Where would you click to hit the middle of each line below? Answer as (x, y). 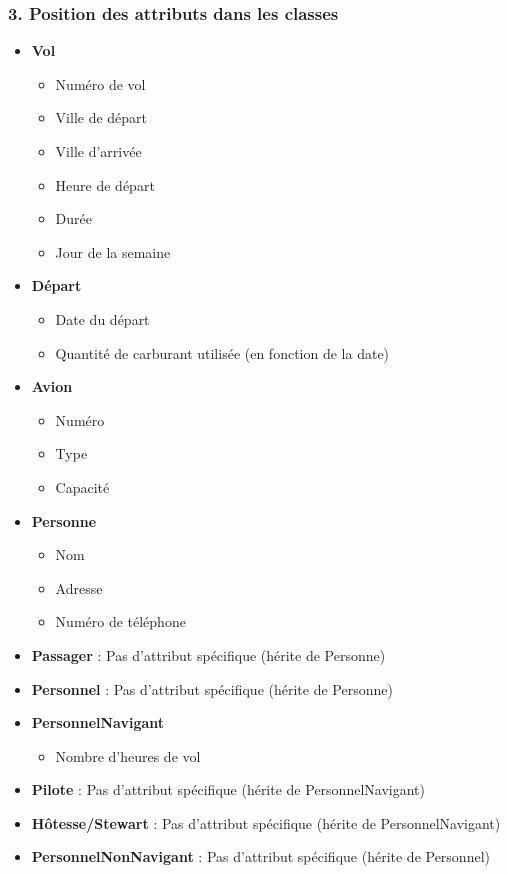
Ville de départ (101, 117)
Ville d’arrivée (98, 151)
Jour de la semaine (113, 251)
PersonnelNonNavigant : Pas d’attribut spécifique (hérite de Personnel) (260, 856)
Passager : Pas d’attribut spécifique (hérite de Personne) (208, 654)
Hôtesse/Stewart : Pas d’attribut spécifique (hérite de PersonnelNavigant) (266, 822)
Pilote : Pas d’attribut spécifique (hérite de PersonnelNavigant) (228, 789)
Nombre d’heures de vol (128, 755)
